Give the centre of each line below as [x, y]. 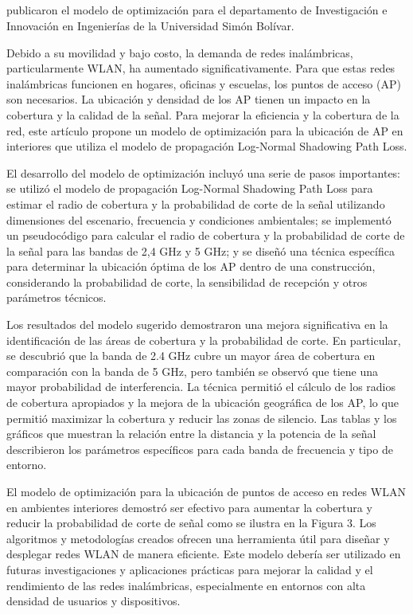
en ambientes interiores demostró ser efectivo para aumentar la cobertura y [189, 507]
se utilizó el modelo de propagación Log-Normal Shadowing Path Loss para [190, 188]
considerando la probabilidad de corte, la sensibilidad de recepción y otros [187, 282]
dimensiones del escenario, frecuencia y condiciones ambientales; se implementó [199, 219]
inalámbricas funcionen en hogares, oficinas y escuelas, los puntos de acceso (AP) [204, 83]
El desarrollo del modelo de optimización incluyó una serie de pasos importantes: [204, 172]
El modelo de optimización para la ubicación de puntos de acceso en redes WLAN [206, 492]
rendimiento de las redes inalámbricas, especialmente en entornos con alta [186, 585]
